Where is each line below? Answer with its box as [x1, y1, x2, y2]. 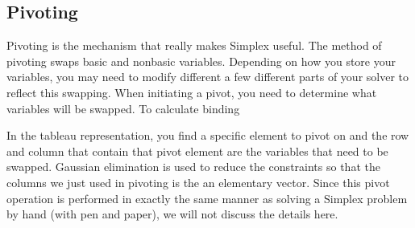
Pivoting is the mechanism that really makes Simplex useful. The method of [6, 37, 382, 54]
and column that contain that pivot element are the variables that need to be [6, 142, 388, 159]
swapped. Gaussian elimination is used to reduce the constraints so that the [6, 158, 380, 175]
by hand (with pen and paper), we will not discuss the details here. [6, 206, 338, 222]
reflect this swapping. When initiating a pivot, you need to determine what [6, 83, 377, 100]
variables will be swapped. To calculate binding [6, 100, 240, 116]
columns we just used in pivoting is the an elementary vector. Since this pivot [6, 173, 390, 190]
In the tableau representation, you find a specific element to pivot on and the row [6, 127, 409, 144]
